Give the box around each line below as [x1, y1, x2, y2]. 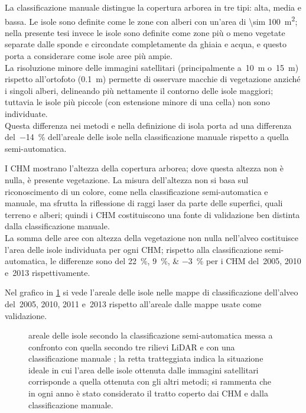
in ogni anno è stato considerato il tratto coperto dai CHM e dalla [28, 387, 268, 399]
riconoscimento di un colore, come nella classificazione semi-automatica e [5, 185, 268, 197]
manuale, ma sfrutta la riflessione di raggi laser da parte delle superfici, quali [5, 197, 283, 209]
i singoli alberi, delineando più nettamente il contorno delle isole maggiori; [5, 84, 274, 96]
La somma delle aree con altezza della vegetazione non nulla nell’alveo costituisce [5, 231, 298, 243]
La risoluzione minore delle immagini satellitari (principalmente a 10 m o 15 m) [5, 61, 299, 73]
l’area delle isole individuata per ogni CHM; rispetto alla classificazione [5, 243, 262, 255]
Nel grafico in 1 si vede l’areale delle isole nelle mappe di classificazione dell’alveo [5, 286, 298, 298]
